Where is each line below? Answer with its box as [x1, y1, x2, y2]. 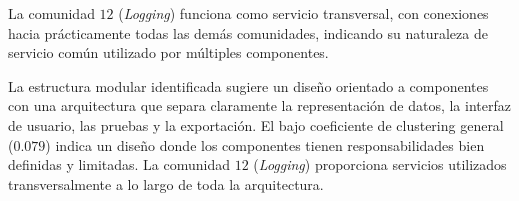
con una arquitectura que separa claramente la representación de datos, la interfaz [8, 95, 511, 116]
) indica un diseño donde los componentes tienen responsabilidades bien [45, 134, 485, 155]
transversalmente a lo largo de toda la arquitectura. [8, 173, 324, 194]
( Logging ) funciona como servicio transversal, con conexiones [118, 3, 489, 23]
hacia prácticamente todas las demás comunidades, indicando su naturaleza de [8, 22, 488, 43]
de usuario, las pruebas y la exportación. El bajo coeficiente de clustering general [8, 114, 504, 135]
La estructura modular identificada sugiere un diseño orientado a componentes [8, 75, 489, 96]
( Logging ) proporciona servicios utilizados [253, 154, 507, 175]
